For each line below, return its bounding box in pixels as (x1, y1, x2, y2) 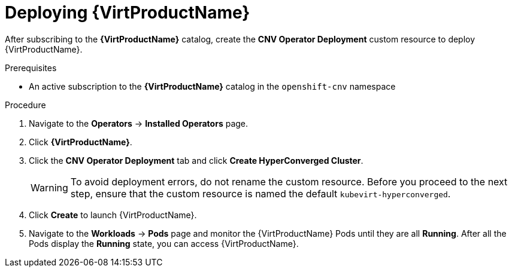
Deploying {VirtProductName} (5, 2, 250, 23)
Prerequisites (5, 62, 57, 73)
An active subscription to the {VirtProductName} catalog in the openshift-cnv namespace (29, 81, 396, 91)
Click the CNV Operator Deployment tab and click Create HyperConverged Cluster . (29, 155, 363, 166)
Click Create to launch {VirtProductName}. (29, 209, 197, 220)
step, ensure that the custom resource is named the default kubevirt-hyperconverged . (70, 187, 451, 200)
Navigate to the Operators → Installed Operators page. (29, 118, 249, 129)
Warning (31, 181, 68, 194)
